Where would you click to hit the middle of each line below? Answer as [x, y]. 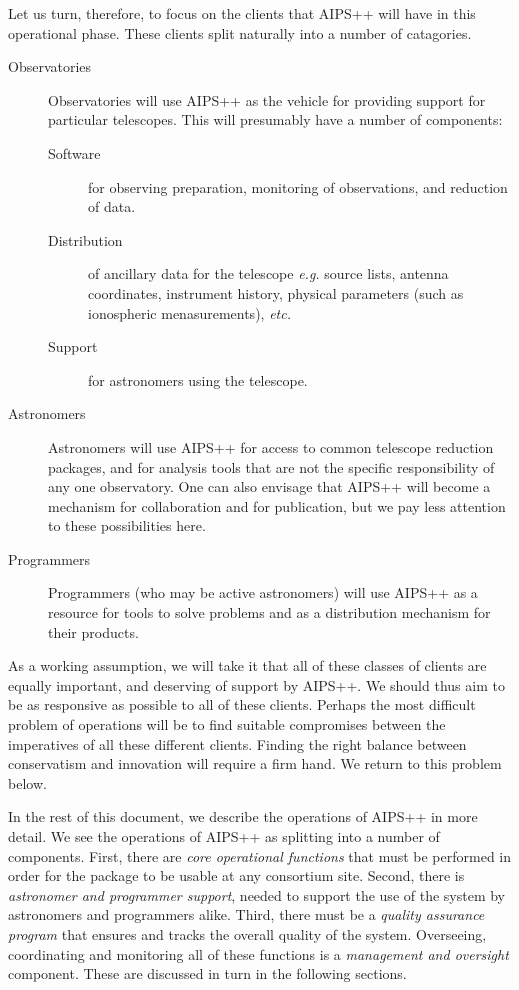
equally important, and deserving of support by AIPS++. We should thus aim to [256, 684]
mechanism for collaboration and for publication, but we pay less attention [277, 505]
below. [27, 782]
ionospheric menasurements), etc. [189, 312]
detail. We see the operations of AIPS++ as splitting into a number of [224, 836]
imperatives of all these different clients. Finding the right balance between [237, 743]
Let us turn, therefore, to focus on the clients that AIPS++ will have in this [242, 13]
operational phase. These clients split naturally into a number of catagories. [240, 32]
